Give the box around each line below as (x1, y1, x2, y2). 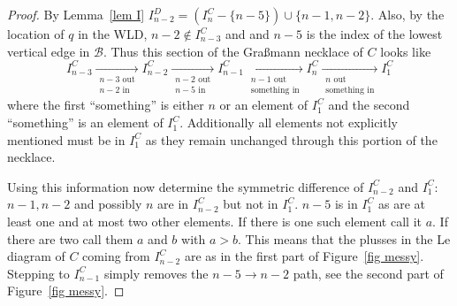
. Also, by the (370, 5, 445, 23)
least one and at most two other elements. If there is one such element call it (7, 212, 422, 231)
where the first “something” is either (7, 96, 204, 114)
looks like (380, 42, 431, 60)
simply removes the (103, 264, 209, 282)
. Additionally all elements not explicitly (179, 113, 398, 132)
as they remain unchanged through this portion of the (145, 130, 438, 149)
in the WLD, (78, 25, 148, 42)
